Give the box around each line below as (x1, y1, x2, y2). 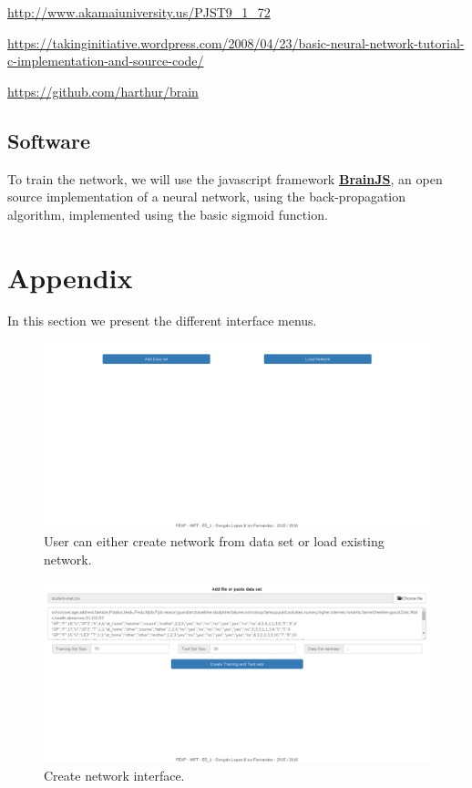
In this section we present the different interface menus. (7, 311, 317, 330)
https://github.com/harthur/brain (7, 81, 199, 100)
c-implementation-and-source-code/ (7, 51, 204, 70)
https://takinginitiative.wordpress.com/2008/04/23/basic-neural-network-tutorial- (7, 33, 465, 52)
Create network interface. (44, 765, 185, 784)
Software (7, 126, 91, 154)
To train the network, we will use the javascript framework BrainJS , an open (7, 169, 443, 188)
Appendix (7, 258, 133, 295)
